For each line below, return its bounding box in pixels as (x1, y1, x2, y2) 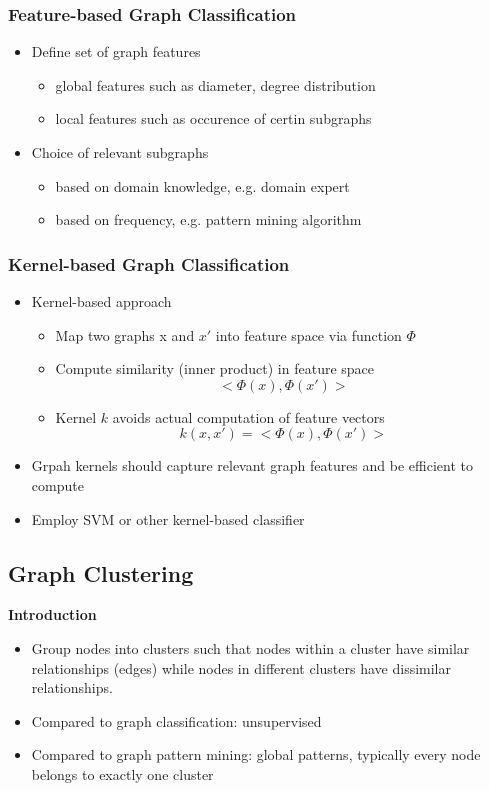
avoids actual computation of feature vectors (112, 406, 385, 427)
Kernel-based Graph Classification (8, 251, 290, 276)
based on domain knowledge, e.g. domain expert (55, 175, 350, 196)
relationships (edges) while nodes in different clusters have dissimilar (31, 657, 451, 678)
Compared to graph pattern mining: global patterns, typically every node (31, 744, 481, 765)
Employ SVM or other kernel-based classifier (31, 508, 305, 529)
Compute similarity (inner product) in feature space (55, 358, 375, 379)
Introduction (8, 604, 97, 625)
